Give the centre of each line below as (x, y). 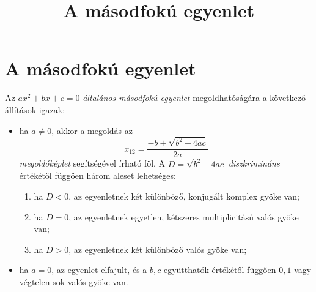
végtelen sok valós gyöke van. (74, 281)
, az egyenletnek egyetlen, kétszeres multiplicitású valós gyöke (184, 216)
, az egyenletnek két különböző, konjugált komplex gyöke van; (184, 196)
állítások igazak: (35, 109)
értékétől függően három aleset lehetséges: (97, 175)
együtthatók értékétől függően (220, 270)
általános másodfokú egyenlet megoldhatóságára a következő (194, 98)
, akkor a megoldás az (92, 130)
